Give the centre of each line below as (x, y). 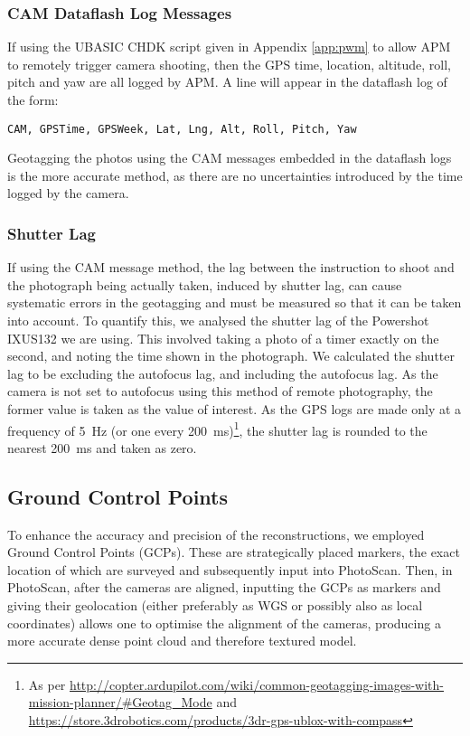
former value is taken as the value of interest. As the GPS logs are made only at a (235, 409)
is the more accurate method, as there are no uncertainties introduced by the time (235, 175)
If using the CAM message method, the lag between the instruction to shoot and (231, 267)
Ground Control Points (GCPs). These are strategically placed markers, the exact (234, 552)
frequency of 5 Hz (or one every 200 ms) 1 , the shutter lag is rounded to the (217, 429)
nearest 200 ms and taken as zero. (102, 447)
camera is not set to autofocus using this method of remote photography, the (220, 391)
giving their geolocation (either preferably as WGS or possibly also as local (215, 605)
